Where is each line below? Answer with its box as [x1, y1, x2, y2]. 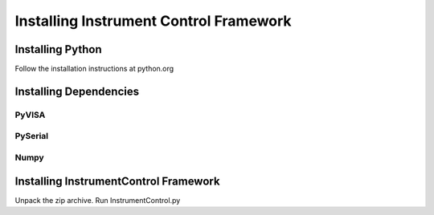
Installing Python [14, 43, 102, 56]
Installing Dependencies [14, 84, 140, 98]
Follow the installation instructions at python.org [14, 64, 174, 74]
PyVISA [14, 109, 46, 120]
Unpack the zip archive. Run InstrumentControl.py [14, 195, 181, 205]
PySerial [14, 131, 49, 142]
